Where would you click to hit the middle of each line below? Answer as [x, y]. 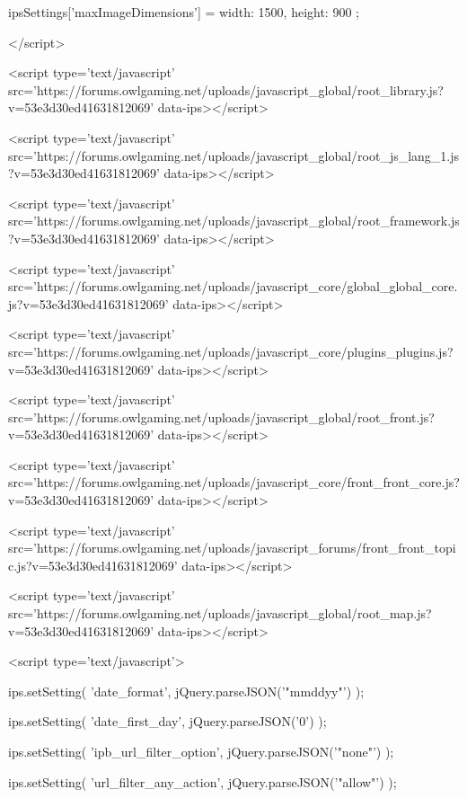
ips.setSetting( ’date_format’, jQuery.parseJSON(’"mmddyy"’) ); [186, 691]
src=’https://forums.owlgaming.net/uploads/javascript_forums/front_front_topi [232, 548]
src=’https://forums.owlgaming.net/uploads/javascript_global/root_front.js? [221, 417]
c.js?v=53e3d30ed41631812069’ [93, 565]
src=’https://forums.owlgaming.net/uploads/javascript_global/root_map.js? [220, 613]
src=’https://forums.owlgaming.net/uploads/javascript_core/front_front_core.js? [234, 482]
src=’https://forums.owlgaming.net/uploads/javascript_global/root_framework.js [234, 221]
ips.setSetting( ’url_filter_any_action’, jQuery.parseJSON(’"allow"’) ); [203, 781]
